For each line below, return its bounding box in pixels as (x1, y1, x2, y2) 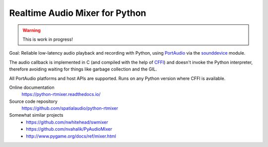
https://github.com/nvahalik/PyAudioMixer (26, 126, 113, 132)
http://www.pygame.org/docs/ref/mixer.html (26, 133, 116, 139)
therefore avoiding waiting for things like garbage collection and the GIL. (9, 66, 157, 72)
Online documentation (9, 84, 55, 90)
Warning (22, 27, 41, 33)
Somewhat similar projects (9, 112, 64, 118)
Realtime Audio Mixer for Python (9, 7, 146, 18)
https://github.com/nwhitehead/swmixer (26, 119, 109, 125)
